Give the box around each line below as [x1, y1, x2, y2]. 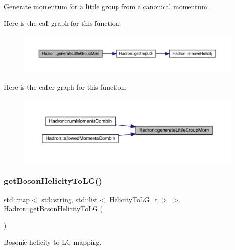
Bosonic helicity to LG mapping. [4, 236, 102, 247]
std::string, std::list [41, 194, 98, 204]
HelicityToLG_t [109, 194, 158, 204]
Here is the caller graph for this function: [4, 81, 127, 91]
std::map [4, 194, 30, 204]
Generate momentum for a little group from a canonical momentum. [4, 1, 209, 11]
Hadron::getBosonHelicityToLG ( [4, 204, 103, 214]
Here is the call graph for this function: [4, 18, 121, 28]
